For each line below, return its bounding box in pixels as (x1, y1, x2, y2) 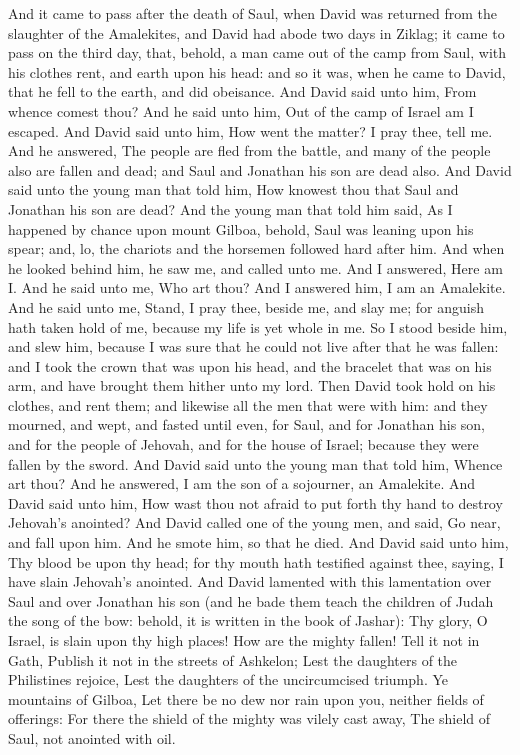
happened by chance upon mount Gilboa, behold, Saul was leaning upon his (8, 218, 474, 239)
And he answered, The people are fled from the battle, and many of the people (8, 140, 491, 161)
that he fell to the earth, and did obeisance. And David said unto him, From (8, 81, 477, 102)
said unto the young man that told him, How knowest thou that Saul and (8, 179, 459, 200)
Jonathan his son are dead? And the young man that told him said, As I (8, 198, 453, 219)
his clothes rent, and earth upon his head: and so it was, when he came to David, (8, 61, 506, 82)
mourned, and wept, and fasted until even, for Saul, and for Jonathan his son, (8, 414, 486, 435)
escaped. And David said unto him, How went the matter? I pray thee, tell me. (8, 120, 493, 141)
